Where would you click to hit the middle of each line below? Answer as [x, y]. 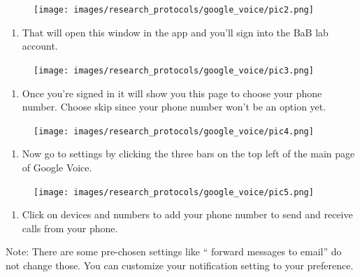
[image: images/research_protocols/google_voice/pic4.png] [174, 131]
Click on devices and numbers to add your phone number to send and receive [187, 214]
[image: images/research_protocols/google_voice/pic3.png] [174, 70]
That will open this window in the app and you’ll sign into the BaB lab [175, 32]
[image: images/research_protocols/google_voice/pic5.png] [174, 192]
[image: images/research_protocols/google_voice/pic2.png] [174, 10]
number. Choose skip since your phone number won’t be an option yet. [174, 107]
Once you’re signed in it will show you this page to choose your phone [172, 93]
